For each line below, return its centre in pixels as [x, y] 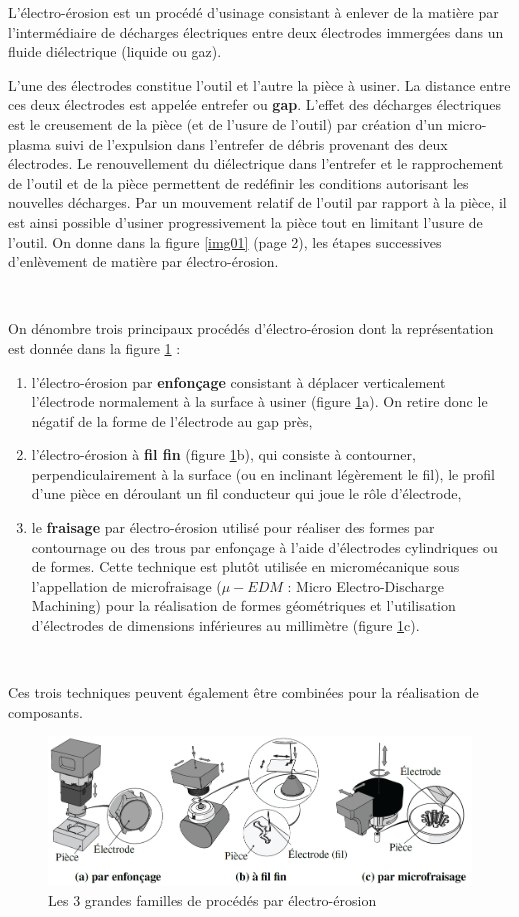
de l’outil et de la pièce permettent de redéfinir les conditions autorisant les [238, 182]
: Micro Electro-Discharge [366, 585]
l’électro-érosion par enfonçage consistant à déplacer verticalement [238, 381]
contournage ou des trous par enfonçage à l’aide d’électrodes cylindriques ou [264, 546]
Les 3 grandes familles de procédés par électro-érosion [212, 900]
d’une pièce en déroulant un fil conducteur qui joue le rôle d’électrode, [246, 493]
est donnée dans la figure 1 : [94, 347]
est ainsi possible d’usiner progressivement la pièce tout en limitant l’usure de [245, 221]
